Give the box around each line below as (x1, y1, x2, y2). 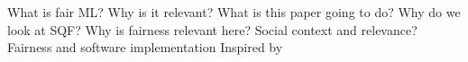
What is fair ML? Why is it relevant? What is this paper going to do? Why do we (7, 3, 461, 21)
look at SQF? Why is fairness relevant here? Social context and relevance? (7, 20, 418, 39)
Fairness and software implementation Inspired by (7, 38, 283, 57)
